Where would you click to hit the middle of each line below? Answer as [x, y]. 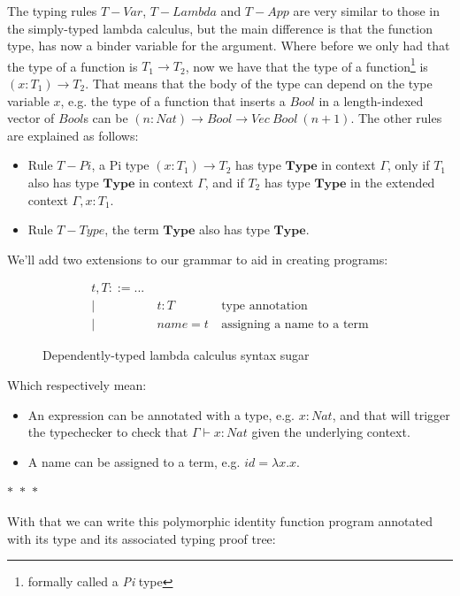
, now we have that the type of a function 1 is [307, 65]
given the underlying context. [331, 432]
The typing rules [52, 11]
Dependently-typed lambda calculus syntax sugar [176, 355]
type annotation [264, 306]
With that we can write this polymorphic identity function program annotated [220, 521]
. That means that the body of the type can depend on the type [259, 84]
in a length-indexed [371, 100]
